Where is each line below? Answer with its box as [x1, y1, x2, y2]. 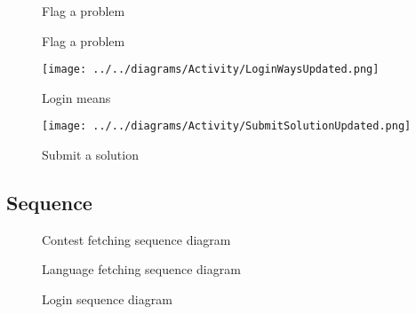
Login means [42, 88, 111, 106]
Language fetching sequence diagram [42, 260, 241, 279]
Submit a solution [42, 145, 139, 164]
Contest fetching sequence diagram [42, 230, 231, 248]
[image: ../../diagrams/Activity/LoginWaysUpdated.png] [42, 63, 380, 76]
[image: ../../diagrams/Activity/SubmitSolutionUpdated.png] [42, 120, 412, 133]
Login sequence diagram [42, 290, 172, 309]
